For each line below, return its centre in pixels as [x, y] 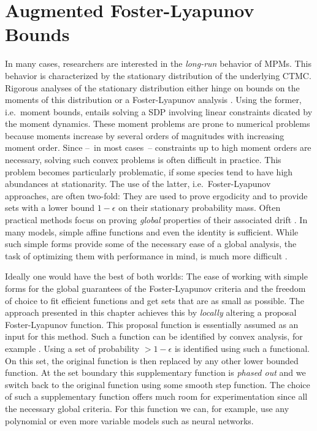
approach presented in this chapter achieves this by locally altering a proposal [151, 312]
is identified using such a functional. [242, 348]
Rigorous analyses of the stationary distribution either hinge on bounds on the [152, 87]
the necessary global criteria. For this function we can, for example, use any [147, 408]
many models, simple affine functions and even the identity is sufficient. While [152, 231]
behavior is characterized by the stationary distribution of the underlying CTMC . [158, 75]
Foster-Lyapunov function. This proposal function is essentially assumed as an [152, 324]
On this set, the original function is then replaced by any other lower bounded [152, 360]
